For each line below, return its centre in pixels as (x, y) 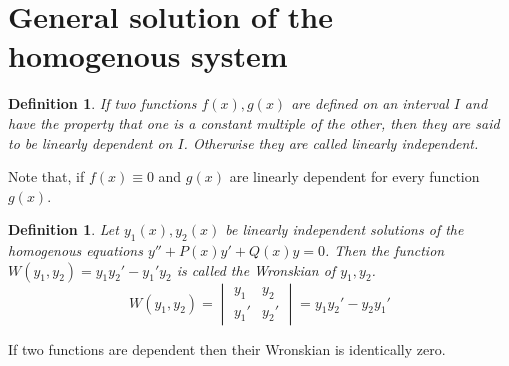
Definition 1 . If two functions (102, 103)
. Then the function (385, 250)
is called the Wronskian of (256, 269)
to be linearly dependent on (90, 142)
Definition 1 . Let (63, 229)
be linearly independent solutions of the (344, 229)
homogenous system (148, 55)
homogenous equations (75, 250)
